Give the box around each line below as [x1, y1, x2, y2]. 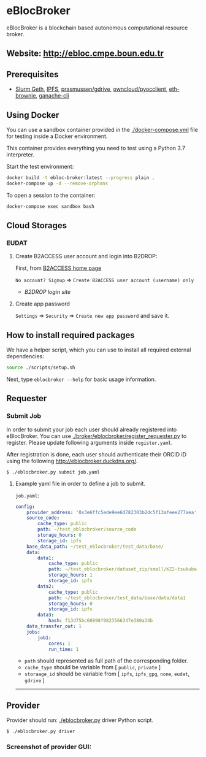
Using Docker [6, 110, 59, 120]
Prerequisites [6, 69, 59, 80]
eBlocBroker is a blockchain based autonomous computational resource [6, 24, 188, 31]
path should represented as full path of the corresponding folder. [24, 657, 188, 664]
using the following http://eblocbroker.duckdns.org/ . [6, 457, 138, 464]
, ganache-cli [36, 92, 69, 99]
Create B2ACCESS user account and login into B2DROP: [15, 253, 158, 260]
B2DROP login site [24, 288, 71, 296]
